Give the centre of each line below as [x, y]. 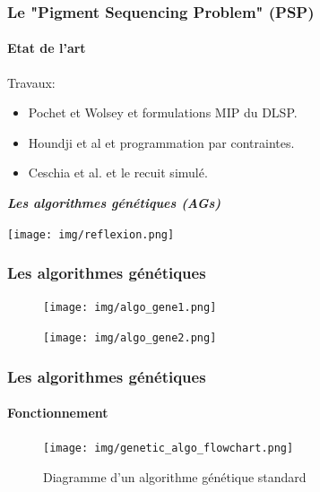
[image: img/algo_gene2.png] [130, 338]
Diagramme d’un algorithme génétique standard [175, 477]
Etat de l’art [47, 48]
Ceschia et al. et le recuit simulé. [118, 173]
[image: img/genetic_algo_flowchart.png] [169, 449]
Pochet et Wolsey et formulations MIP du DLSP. [163, 112]
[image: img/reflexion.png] [91, 234]
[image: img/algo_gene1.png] [130, 308]
